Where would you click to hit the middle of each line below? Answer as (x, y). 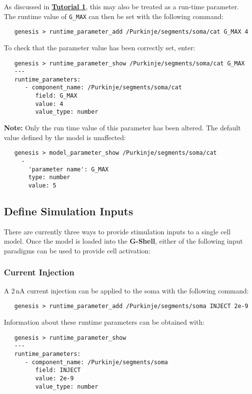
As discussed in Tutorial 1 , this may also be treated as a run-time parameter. (122, 6)
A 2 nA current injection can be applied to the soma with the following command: (126, 290)
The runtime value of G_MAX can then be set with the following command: (114, 16)
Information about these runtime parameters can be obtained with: (104, 322)
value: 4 (49, 104)
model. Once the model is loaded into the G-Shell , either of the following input (124, 241)
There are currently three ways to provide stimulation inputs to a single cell (117, 231)
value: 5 (42, 185)
